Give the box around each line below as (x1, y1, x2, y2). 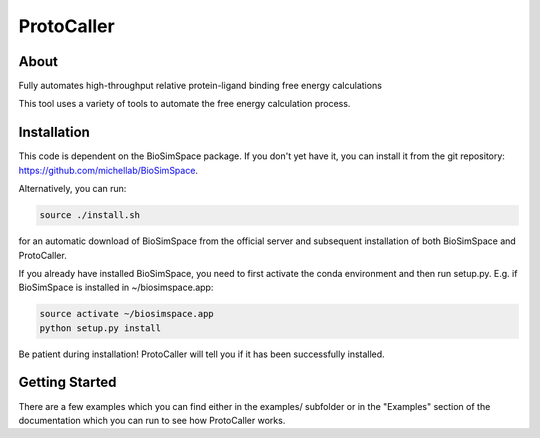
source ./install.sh (39, 210, 140, 221)
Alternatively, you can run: (18, 183, 127, 195)
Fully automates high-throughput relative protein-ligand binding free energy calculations (18, 80, 382, 92)
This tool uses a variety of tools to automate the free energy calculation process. (18, 98, 351, 110)
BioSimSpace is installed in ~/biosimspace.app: (18, 281, 214, 294)
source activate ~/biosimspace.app (39, 308, 214, 320)
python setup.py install (39, 322, 162, 334)
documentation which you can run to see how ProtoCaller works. (18, 414, 286, 426)
